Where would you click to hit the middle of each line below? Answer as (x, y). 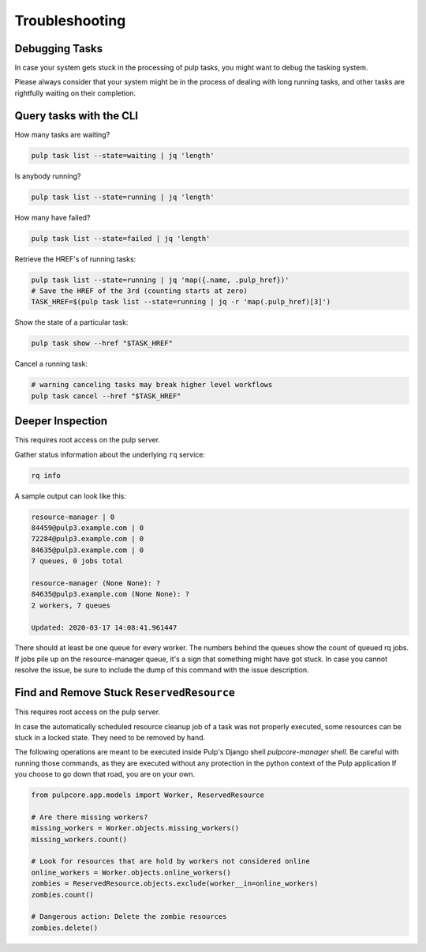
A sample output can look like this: (70, 496)
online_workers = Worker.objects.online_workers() (131, 872)
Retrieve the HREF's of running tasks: (75, 259)
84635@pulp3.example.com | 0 (88, 550)
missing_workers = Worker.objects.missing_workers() (135, 828)
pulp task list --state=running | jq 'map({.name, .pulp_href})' (160, 280)
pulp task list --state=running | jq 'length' (123, 197)
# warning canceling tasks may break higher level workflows (152, 385)
